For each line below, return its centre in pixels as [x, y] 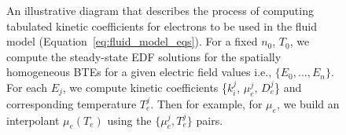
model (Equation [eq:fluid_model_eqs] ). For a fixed [132, 41]
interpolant [33, 120]
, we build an [308, 103]
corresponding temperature [72, 103]
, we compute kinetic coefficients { [145, 87]
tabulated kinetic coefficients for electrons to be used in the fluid [162, 26]
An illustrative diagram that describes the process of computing [160, 10]
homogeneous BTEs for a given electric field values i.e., [139, 72]
